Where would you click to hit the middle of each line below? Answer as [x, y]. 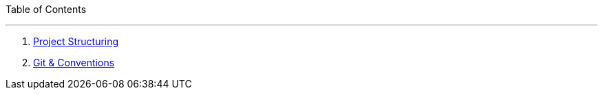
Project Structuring [76, 41]
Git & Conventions [74, 63]
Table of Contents [46, 9]
